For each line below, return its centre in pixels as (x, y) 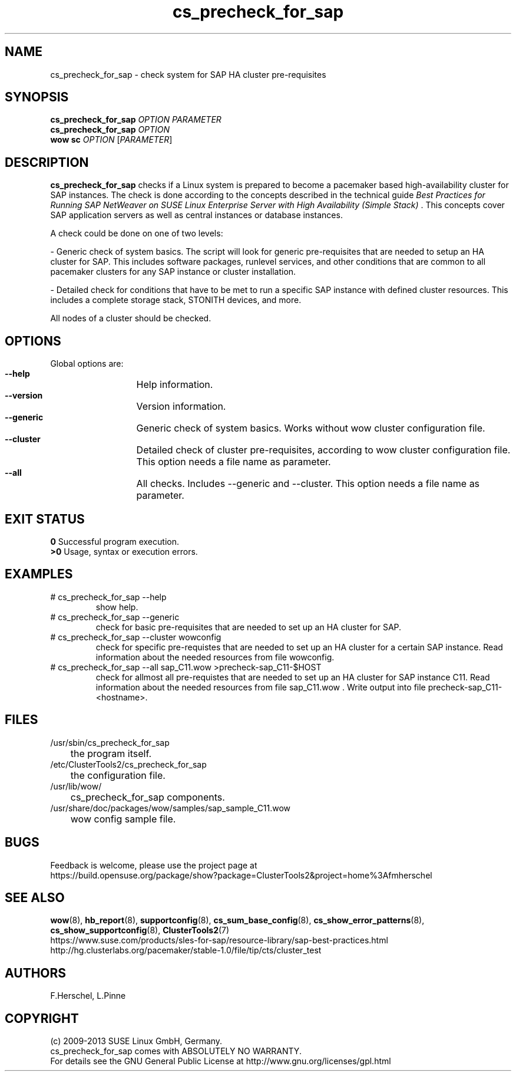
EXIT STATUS (45, 519)
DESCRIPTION (47, 162)
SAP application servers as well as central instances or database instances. (196, 215)
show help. (117, 607)
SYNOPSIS (37, 97)
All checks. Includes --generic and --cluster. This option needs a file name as (308, 484)
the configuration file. (118, 775)
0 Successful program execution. (115, 541)
